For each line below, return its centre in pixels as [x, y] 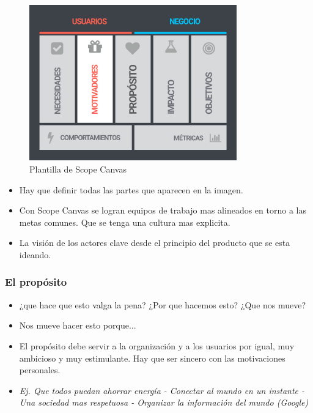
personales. [40, 370]
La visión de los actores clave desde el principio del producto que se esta [155, 243]
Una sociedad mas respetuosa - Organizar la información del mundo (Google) [164, 402]
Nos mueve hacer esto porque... [78, 325]
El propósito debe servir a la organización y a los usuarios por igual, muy [157, 345]
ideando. [35, 254]
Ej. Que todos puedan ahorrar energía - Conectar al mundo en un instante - [162, 390]
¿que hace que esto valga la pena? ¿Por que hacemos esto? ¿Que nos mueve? [163, 304]
